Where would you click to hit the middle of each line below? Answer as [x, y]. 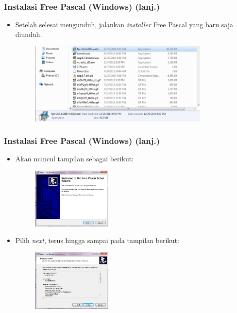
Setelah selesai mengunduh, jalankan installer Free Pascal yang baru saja [124, 25]
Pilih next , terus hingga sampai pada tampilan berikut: [97, 240]
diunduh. [29, 34]
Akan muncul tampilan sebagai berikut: [75, 158]
